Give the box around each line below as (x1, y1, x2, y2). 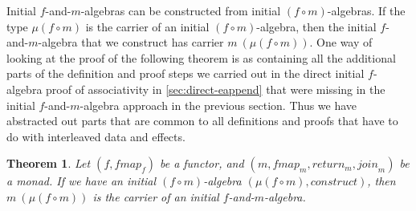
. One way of (309, 34, 373, 51)
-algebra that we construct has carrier (38, 34, 224, 51)
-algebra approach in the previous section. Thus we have (80, 96, 357, 113)
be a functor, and (159, 155, 244, 172)
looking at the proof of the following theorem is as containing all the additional (6, 49, 396, 66)
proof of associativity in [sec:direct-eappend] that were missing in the (46, 80, 385, 97)
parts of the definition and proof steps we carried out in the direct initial (6, 65, 365, 82)
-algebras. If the (327, 2, 406, 18)
